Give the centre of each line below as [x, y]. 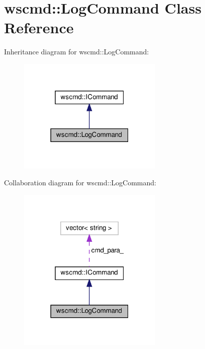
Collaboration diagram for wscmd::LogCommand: [80, 183]
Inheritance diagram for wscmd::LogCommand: [77, 52]
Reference [39, 27]
